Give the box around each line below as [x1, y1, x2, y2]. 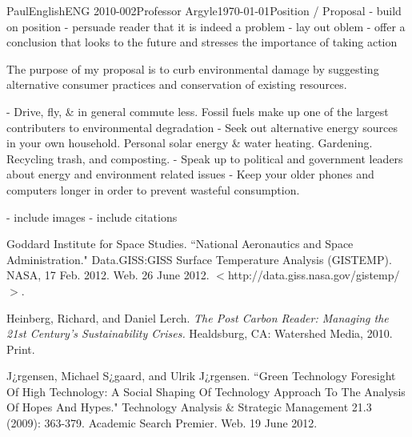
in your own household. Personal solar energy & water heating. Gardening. [6, 134, 373, 151]
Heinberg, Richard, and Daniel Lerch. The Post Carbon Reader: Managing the [6, 309, 389, 326]
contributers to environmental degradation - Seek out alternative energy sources [6, 118, 398, 135]
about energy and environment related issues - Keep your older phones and [6, 166, 374, 182]
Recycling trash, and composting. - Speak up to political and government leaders [6, 150, 403, 166]
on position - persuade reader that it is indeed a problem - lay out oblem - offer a [6, 18, 406, 34]
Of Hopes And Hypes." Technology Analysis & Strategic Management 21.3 [6, 399, 372, 415]
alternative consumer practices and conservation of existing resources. [6, 76, 347, 93]
